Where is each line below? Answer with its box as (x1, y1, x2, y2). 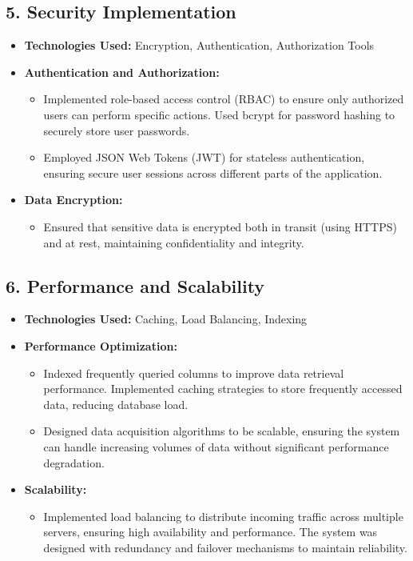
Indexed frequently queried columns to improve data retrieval (43, 364, 344, 381)
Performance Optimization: (24, 337, 177, 354)
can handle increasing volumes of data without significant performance (43, 438, 389, 455)
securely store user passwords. (43, 122, 190, 138)
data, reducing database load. (43, 395, 189, 412)
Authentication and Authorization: (24, 63, 220, 80)
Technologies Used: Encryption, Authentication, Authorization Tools (24, 37, 375, 54)
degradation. (43, 454, 105, 471)
